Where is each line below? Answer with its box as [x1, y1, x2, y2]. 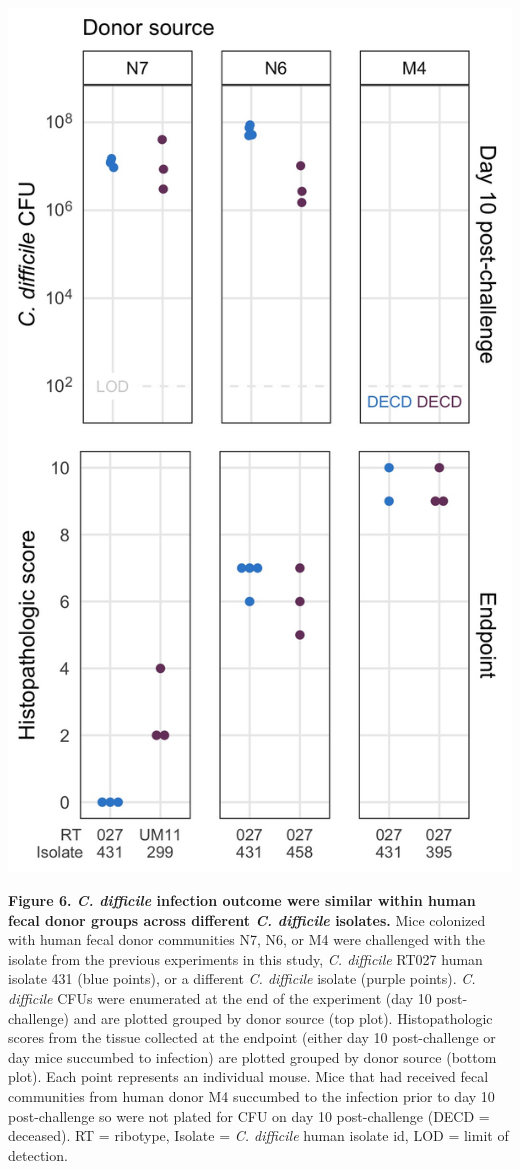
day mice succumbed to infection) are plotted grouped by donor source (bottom [8, 1046, 497, 1067]
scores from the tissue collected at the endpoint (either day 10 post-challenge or [8, 1027, 496, 1048]
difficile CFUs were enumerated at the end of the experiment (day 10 [8, 988, 432, 1009]
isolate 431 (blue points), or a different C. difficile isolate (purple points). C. [8, 968, 476, 989]
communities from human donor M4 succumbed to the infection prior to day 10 [8, 1086, 495, 1106]
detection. [8, 1144, 68, 1165]
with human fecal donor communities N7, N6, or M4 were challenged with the [8, 929, 485, 950]
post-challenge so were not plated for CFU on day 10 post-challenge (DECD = [8, 1105, 490, 1126]
